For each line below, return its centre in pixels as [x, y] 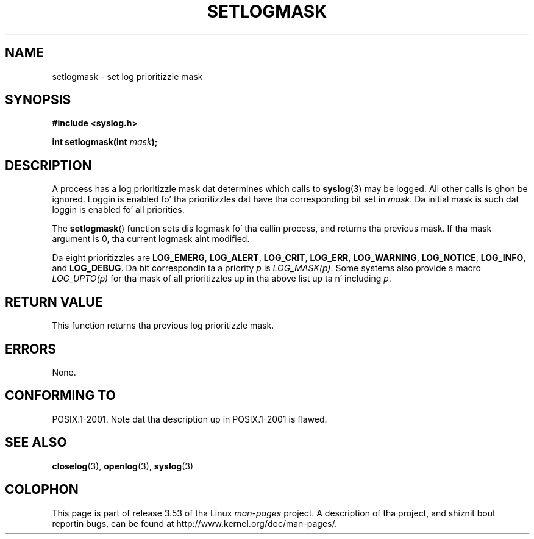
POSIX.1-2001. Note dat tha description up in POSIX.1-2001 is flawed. [190, 419]
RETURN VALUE [54, 302]
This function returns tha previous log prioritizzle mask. [163, 326]
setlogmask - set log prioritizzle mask [127, 76]
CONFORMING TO [60, 396]
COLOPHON [42, 490]
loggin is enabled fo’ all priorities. [118, 210]
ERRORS [31, 349]
